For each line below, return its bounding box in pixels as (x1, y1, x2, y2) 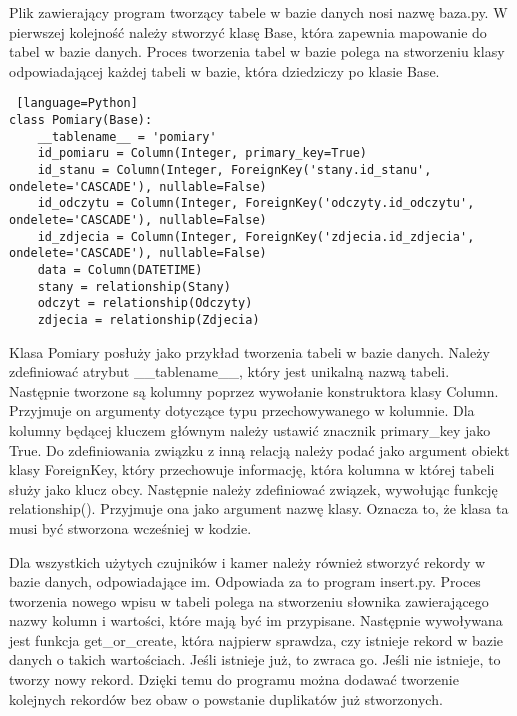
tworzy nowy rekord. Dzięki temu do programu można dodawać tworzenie (9, 669, 459, 690)
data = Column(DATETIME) (37, 262, 203, 277)
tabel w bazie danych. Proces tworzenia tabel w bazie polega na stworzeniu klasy (9, 41, 505, 62)
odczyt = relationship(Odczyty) (37, 296, 253, 311)
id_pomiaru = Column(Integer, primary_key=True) (37, 146, 367, 161)
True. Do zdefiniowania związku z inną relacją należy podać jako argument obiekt (9, 439, 510, 460)
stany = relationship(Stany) (37, 279, 231, 294)
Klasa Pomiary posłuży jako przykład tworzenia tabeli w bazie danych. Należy (9, 341, 490, 362)
